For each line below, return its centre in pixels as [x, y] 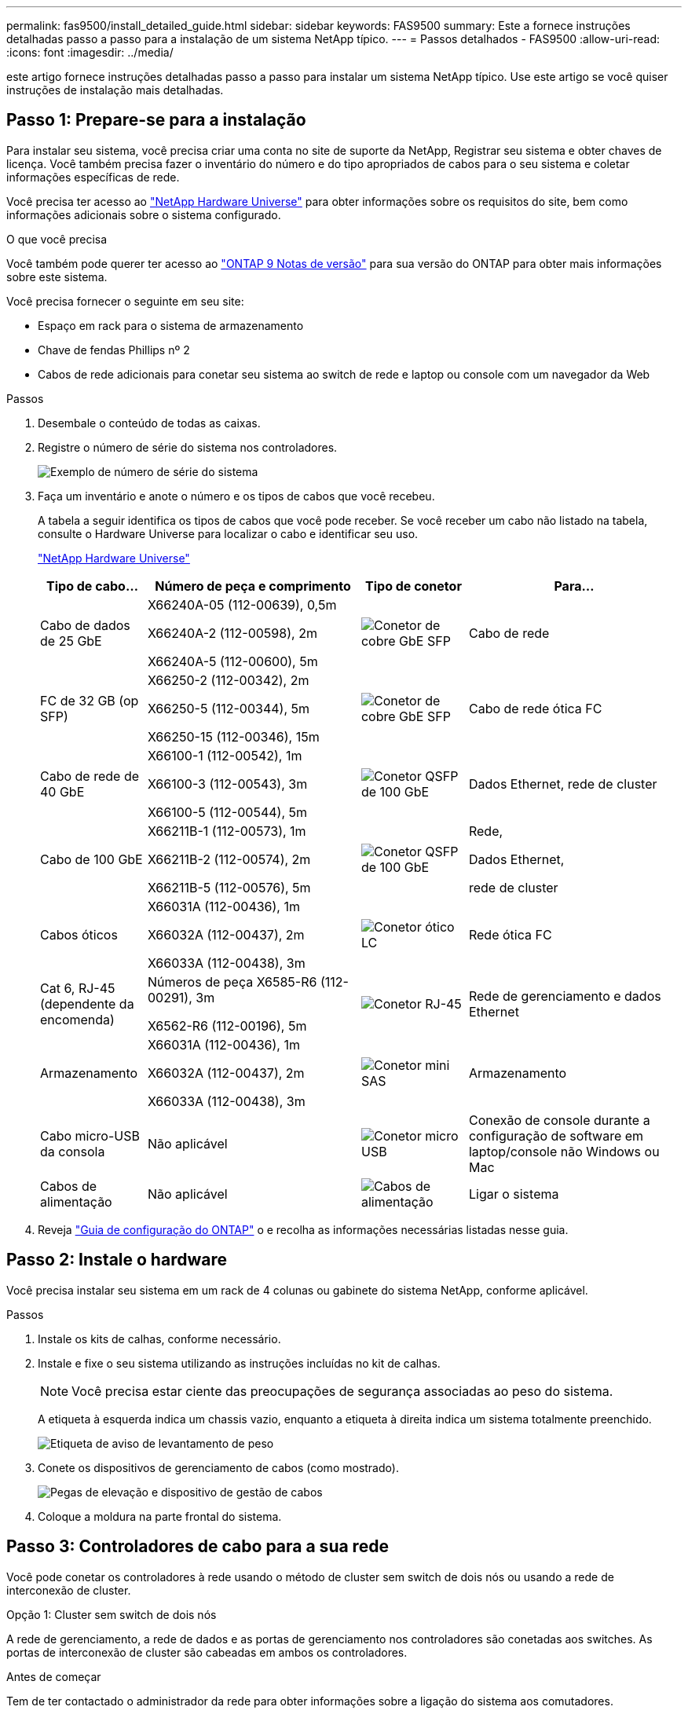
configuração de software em [556, 1135]
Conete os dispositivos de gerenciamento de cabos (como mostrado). [218, 1467]
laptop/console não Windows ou [564, 1151]
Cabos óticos [79, 934]
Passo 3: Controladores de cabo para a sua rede [198, 1547]
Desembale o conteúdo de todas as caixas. [149, 423]
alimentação [76, 1201]
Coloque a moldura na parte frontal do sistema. [160, 1516]
